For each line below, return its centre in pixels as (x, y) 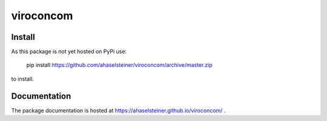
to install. (23, 79)
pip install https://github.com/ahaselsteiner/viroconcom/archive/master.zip (119, 65)
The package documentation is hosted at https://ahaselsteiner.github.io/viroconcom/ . (118, 110)
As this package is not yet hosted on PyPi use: (69, 52)
